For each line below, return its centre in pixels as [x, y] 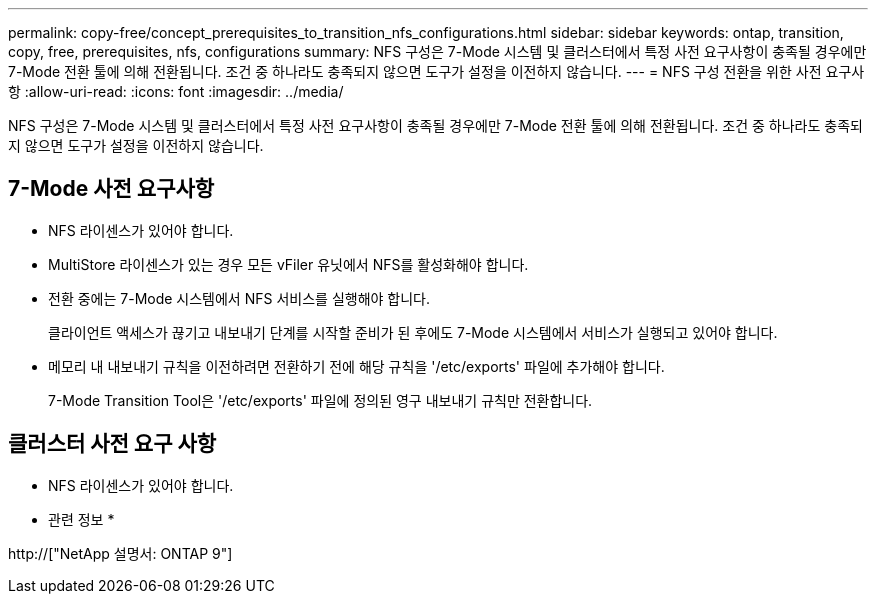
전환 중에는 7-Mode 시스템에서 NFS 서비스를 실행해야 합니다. [239, 298]
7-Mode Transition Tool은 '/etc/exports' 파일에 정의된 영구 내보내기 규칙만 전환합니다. [320, 400]
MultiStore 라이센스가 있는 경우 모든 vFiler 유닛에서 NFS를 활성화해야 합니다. [288, 264]
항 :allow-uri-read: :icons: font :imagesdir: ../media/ [176, 91]
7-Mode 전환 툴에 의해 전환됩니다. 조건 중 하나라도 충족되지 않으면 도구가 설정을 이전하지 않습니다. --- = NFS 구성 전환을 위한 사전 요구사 [436, 71]
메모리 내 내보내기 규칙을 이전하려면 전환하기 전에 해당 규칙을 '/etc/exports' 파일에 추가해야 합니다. [356, 366]
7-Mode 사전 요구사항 [111, 189]
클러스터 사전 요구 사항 [112, 444]
